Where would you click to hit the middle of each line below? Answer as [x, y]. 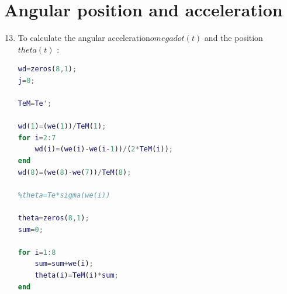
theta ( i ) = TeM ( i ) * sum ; [77, 275]
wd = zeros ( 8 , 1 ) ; [47, 69]
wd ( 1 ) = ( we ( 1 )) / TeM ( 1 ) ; [62, 127]
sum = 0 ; [30, 229]
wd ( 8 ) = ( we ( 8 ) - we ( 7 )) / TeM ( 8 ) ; [75, 172]
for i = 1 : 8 [37, 252]
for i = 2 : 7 [37, 138]
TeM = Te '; [35, 104]
